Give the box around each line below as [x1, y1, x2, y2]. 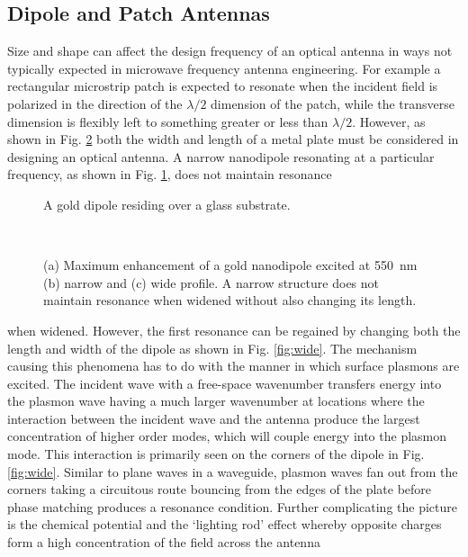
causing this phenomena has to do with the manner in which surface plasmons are [7, 356, 460, 375]
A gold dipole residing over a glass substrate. [43, 194, 291, 213]
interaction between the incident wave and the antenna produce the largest [7, 409, 420, 427]
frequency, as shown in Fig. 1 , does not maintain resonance [7, 165, 332, 184]
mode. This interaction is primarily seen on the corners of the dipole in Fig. [7, 445, 425, 463]
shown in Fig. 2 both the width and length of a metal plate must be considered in [7, 130, 459, 148]
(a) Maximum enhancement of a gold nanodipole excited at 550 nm [43, 256, 418, 274]
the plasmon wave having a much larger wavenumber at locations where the [7, 391, 425, 410]
